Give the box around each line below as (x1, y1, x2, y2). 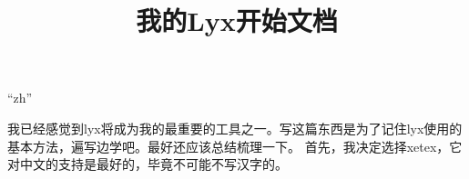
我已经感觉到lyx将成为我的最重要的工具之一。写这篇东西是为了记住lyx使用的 (7, 118, 463, 137)
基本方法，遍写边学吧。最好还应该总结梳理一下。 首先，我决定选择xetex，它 (7, 136, 463, 155)
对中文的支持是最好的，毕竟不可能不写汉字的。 (7, 154, 288, 174)
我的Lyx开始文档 (136, 2, 338, 39)
